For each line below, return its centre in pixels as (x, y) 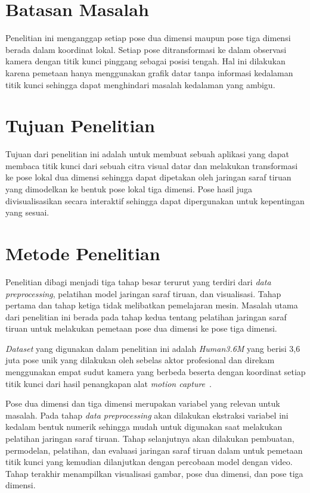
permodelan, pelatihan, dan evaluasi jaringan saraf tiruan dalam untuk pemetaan (154, 450)
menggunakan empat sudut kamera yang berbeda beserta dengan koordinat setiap (156, 372)
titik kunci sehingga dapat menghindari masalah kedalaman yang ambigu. (140, 84)
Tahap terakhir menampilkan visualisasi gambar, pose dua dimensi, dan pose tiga (154, 473)
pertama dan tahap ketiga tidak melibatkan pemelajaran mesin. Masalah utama (152, 305)
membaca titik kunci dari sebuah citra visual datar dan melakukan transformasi (152, 165)
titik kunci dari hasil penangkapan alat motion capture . (108, 383)
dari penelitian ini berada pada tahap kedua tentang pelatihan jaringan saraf (146, 316)
